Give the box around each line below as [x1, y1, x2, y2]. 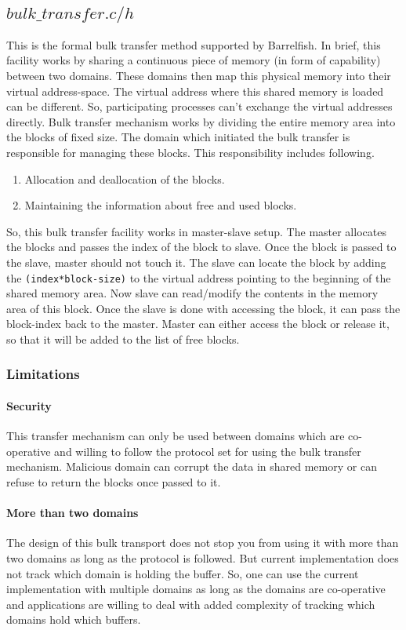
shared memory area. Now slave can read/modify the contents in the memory [6, 285, 379, 301]
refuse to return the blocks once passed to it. [6, 473, 221, 490]
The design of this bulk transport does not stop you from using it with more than [6, 534, 399, 551]
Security [6, 398, 52, 413]
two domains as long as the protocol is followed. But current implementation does [6, 549, 399, 566]
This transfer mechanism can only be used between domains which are [6, 428, 345, 444]
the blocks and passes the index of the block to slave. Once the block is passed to [6, 239, 397, 255]
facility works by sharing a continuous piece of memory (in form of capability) [6, 52, 381, 68]
